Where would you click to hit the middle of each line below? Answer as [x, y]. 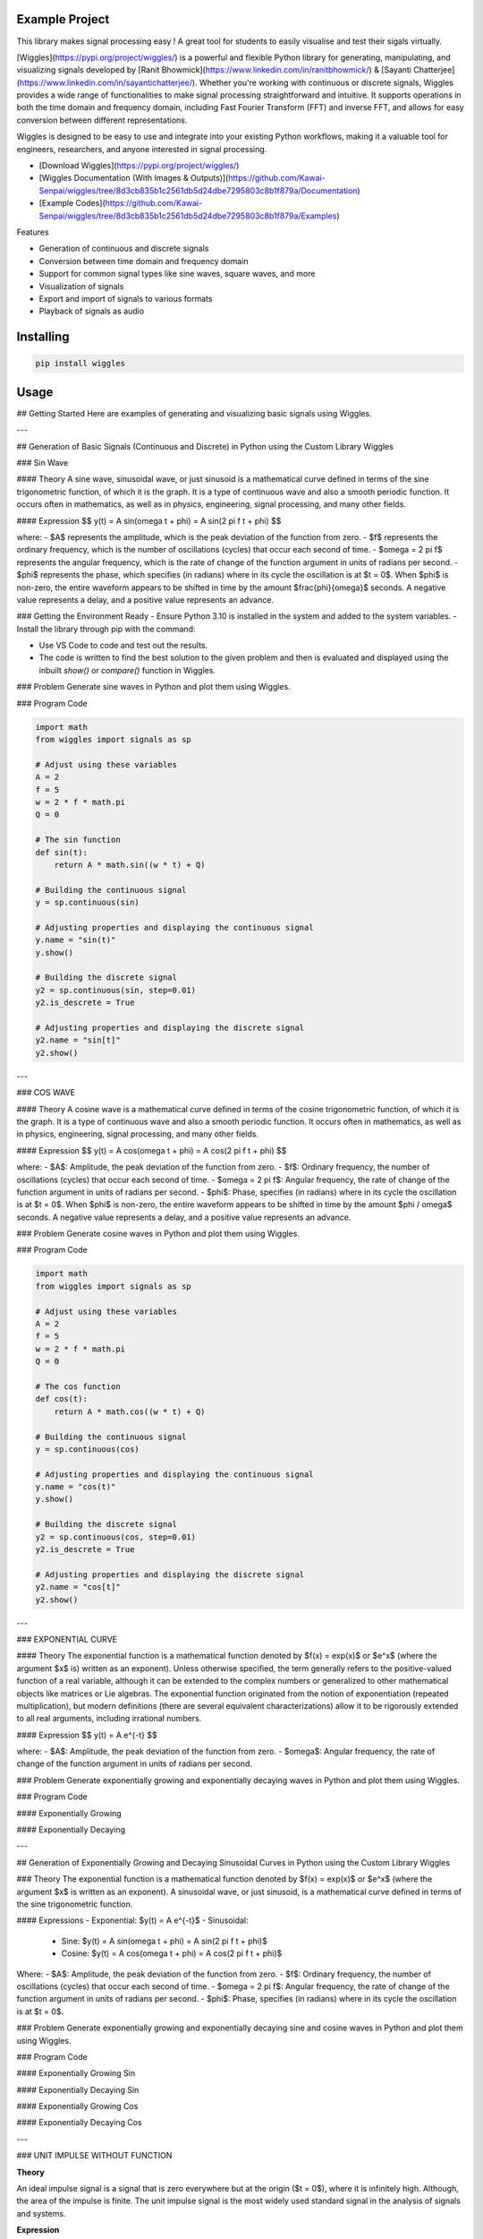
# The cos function [78, 1386]
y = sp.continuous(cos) [88, 1449]
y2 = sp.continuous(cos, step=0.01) [116, 1537]
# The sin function [78, 840]
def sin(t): [62, 852]
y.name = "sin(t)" [76, 940]
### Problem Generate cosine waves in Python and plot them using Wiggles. [158, 1234]
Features [33, 232]
